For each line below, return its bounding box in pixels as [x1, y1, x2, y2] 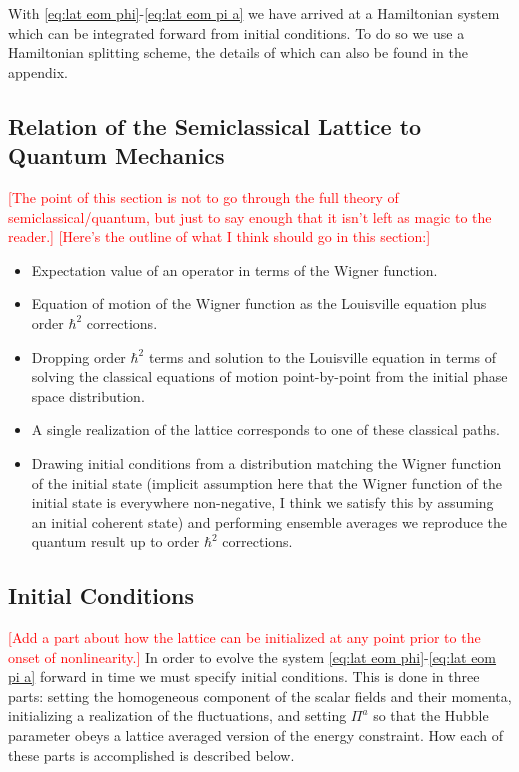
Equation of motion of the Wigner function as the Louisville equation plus [31, 293, 487, 314]
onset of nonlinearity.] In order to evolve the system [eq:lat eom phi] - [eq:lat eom [8, 646, 497, 667]
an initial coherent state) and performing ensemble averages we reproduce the [31, 511, 508, 532]
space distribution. [31, 385, 145, 406]
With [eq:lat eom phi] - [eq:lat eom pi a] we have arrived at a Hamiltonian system [8, 3, 500, 23]
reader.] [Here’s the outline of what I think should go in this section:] [8, 226, 431, 247]
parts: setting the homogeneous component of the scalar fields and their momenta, [8, 685, 512, 706]
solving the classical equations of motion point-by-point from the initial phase [31, 366, 508, 387]
